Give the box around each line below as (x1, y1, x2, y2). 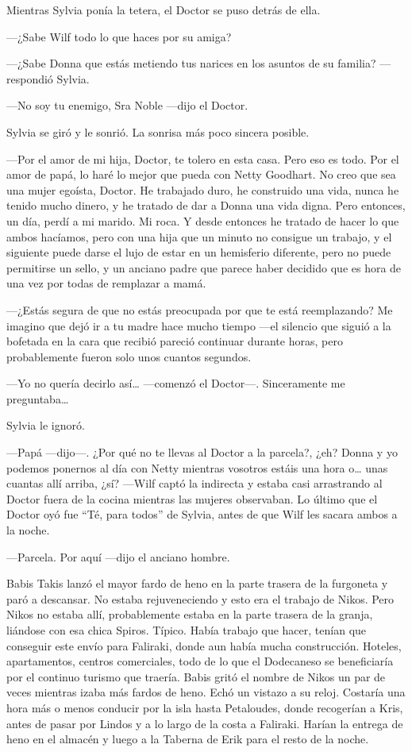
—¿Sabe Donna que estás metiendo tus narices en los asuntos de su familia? (6, 55, 376, 71)
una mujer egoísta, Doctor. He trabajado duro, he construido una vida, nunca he (6, 181, 399, 198)
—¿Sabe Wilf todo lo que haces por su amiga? (6, 28, 232, 44)
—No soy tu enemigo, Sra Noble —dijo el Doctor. (6, 97, 248, 114)
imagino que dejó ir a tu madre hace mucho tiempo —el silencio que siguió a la (6, 317, 391, 334)
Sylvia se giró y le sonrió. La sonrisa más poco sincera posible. (6, 123, 310, 140)
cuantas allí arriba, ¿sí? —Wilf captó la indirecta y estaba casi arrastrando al (6, 475, 383, 492)
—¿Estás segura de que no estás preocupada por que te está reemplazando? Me (6, 301, 393, 318)
